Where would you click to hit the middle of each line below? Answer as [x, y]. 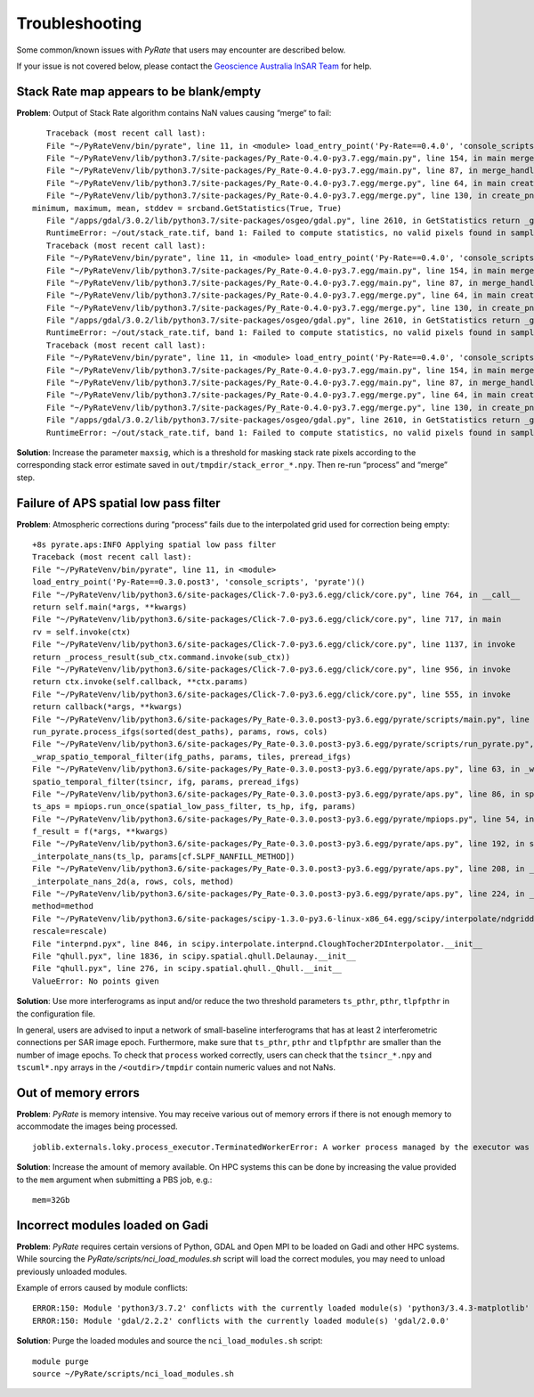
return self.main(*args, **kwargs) [110, 607]
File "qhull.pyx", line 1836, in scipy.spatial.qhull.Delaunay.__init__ [194, 956]
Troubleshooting [79, 23]
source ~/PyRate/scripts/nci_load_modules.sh [133, 1373]
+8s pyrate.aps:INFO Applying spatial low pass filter [154, 545]
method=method [63, 906]
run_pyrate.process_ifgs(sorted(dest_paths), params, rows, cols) [180, 731]
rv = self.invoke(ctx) [82, 632]
